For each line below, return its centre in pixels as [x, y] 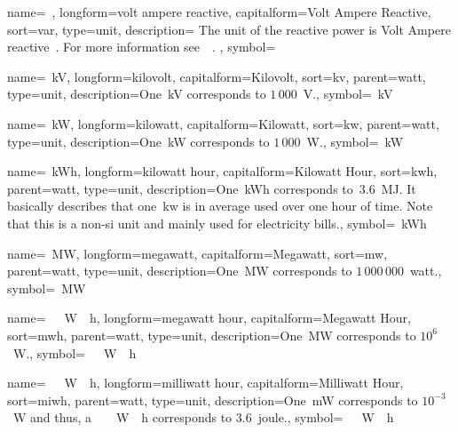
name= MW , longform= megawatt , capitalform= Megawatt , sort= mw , [197, 253]
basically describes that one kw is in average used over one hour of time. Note [220, 206]
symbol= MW [47, 288]
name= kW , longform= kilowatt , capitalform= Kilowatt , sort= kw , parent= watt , [223, 123]
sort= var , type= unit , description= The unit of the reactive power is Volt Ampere [229, 29]
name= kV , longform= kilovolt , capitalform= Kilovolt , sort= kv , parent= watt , [217, 76]
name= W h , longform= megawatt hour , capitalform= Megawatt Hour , [209, 318]
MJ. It [399, 188]
